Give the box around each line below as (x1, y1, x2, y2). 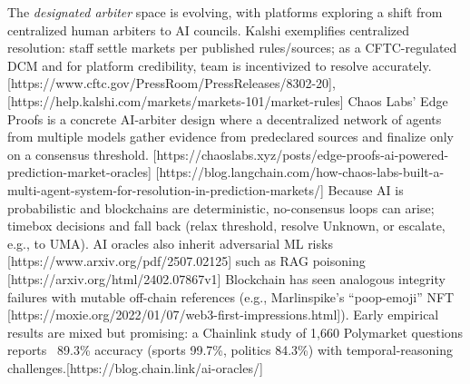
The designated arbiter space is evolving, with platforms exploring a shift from (7, 3, 443, 21)
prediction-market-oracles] (7, 162, 152, 182)
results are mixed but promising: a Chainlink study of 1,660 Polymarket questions (7, 322, 464, 341)
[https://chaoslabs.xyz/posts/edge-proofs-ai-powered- (152, 144, 449, 163)
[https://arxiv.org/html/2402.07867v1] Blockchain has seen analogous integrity (7, 269, 446, 288)
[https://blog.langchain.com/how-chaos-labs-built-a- (155, 162, 445, 182)
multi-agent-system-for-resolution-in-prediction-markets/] (7, 180, 324, 199)
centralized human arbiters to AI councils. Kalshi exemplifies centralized (7, 20, 410, 39)
